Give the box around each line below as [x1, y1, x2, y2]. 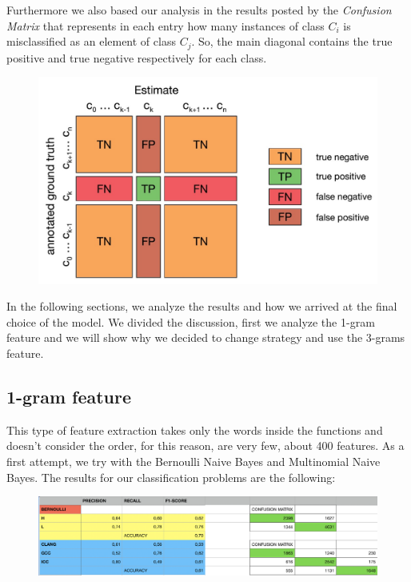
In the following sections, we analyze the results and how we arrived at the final [6, 298, 397, 315]
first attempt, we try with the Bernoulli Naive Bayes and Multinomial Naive [6, 452, 381, 469]
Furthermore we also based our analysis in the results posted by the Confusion [6, 2, 392, 18]
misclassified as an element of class [6, 33, 176, 50]
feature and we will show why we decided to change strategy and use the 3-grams [6, 329, 405, 346]
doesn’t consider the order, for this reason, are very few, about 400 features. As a [6, 437, 405, 454]
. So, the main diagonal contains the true [191, 33, 393, 50]
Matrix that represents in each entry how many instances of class [6, 17, 325, 34]
